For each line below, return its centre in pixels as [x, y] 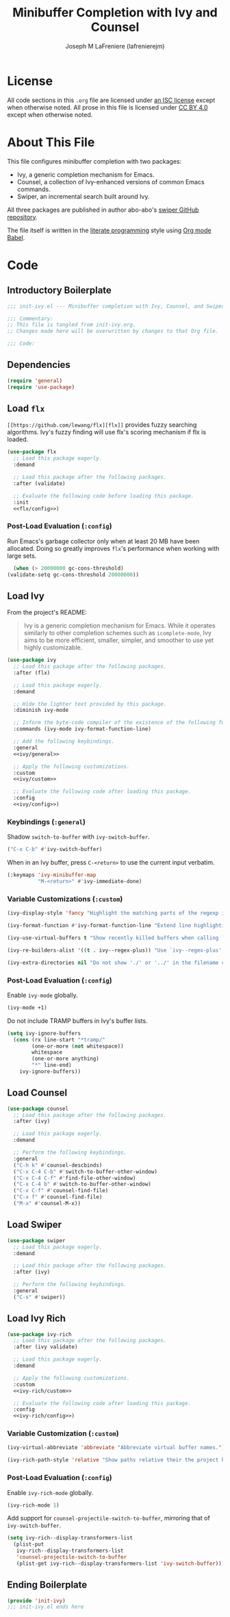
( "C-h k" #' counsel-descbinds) [58, 1165]
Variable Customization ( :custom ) [63, 1433]
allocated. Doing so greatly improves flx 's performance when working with [113, 548]
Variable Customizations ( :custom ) [65, 899]
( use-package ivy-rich [39, 1334]
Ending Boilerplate [47, 1585]
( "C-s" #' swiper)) [40, 1297]
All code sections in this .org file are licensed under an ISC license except [111, 100]
